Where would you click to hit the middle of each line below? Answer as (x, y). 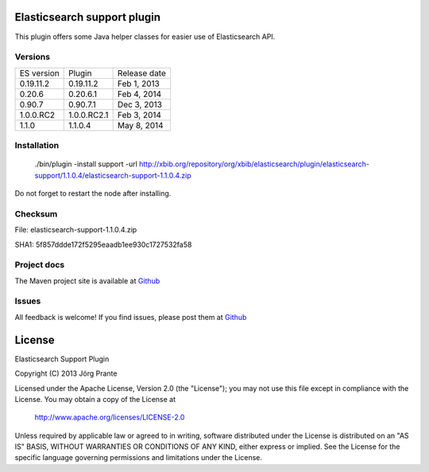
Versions (33, 57)
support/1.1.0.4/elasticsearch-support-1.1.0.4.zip (113, 175)
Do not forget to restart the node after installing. (93, 193)
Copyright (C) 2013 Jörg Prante (66, 373)
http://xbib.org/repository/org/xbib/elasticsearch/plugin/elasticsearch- (254, 164)
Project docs (40, 265)
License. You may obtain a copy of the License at (95, 399)
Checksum (36, 213)
